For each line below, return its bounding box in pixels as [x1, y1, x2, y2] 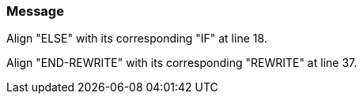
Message [6, 3, 64, 19]
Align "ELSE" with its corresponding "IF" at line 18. [6, 31, 267, 46]
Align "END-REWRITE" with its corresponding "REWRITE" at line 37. [6, 56, 357, 70]
